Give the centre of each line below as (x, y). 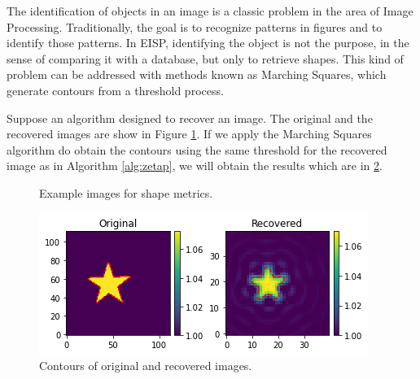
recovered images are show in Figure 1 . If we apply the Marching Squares (189, 134)
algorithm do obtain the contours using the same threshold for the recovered (197, 149)
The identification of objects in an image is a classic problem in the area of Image (210, 11)
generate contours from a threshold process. (115, 90)
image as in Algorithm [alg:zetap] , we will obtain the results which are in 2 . (195, 166)
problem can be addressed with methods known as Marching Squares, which (197, 74)
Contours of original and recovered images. (146, 366)
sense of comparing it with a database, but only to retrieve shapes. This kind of (205, 58)
